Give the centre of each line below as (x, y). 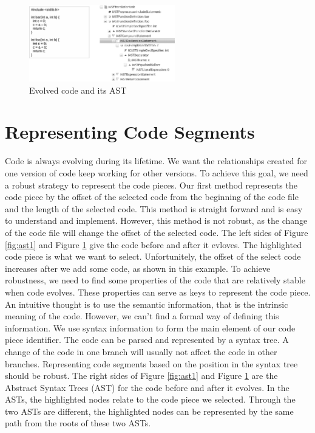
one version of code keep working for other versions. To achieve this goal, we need (157, 173)
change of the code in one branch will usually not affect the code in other (141, 351)
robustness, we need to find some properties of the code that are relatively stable (155, 280)
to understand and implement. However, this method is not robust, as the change (156, 220)
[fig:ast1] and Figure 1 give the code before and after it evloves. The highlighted (153, 244)
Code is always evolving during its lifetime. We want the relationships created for (156, 161)
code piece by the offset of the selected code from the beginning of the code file (152, 197)
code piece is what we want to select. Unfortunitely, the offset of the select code (153, 256)
